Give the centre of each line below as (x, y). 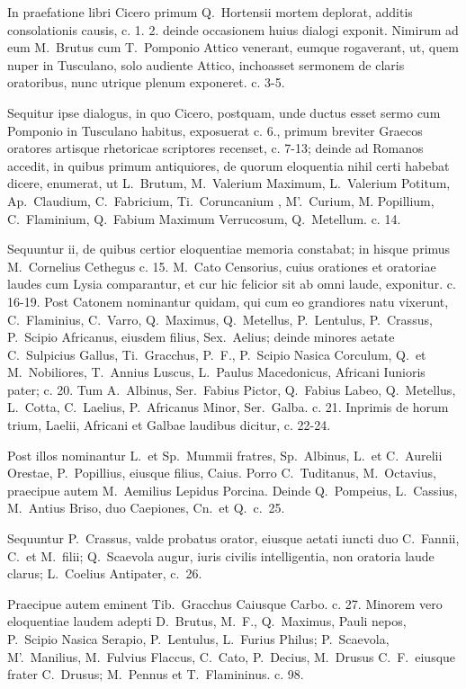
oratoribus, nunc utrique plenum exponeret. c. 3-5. (146, 82)
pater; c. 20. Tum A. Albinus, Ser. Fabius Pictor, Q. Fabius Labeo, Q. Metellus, (232, 389)
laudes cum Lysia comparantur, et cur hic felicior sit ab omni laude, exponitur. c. (232, 284)
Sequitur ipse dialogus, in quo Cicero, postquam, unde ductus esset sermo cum (224, 112)
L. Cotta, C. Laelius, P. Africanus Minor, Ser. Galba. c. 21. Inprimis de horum (228, 407)
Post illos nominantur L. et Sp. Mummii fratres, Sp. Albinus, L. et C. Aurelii (225, 455)
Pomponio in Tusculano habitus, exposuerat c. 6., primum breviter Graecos (215, 130)
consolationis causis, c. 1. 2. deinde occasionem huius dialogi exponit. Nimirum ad (233, 29)
